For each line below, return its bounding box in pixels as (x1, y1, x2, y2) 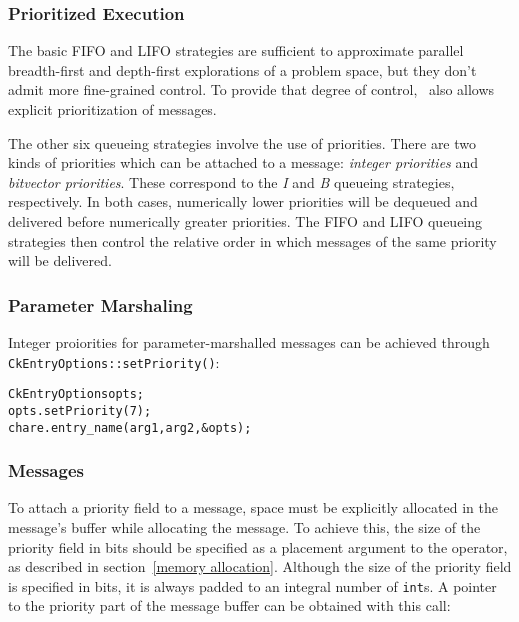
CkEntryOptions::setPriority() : (8, 351, 220, 372)
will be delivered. (8, 250, 112, 271)
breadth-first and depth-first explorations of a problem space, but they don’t (8, 59, 477, 80)
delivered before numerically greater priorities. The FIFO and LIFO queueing (8, 210, 483, 231)
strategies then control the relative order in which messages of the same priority (8, 230, 497, 251)
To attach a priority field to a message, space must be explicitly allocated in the (8, 497, 498, 518)
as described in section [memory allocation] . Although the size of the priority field (8, 556, 512, 577)
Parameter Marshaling (8, 292, 193, 317)
